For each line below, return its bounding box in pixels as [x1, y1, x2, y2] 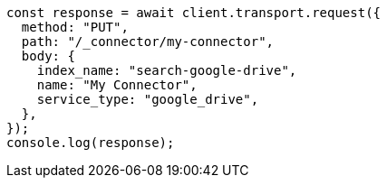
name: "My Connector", [36, 78, 198, 92]
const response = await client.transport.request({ [6, 5, 382, 20]
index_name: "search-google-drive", [36, 63, 297, 78]
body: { [21, 49, 75, 63]
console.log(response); [6, 135, 175, 150]
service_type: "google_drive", [36, 92, 259, 106]
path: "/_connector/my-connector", [21, 34, 275, 49]
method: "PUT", [21, 20, 129, 34]
